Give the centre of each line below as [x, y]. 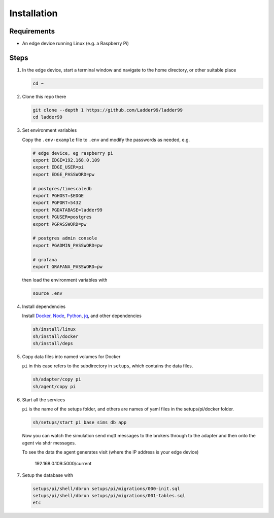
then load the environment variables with [65, 280]
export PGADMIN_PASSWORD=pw [67, 245]
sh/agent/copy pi [54, 386]
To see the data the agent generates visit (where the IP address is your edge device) [110, 452]
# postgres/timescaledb [62, 188]
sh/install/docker [56, 336]
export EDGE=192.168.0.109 [66, 160]
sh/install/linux [54, 329]
